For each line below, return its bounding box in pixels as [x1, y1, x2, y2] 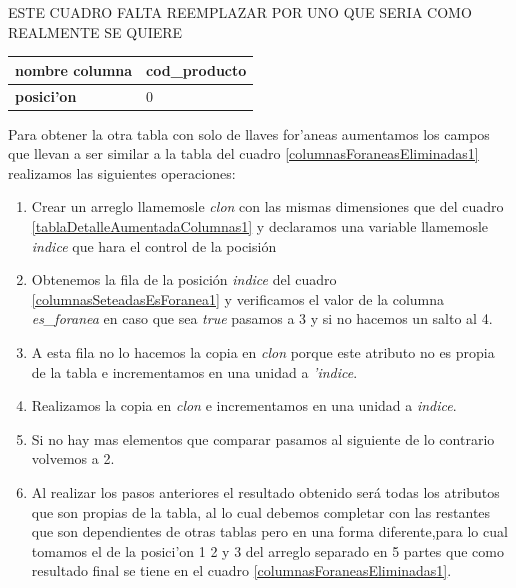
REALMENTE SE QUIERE [8, 21, 183, 42]
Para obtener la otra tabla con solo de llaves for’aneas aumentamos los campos [8, 123, 490, 144]
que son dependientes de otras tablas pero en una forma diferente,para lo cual [31, 521, 508, 542]
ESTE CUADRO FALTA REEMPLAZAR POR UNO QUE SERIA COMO [8, 2, 472, 22]
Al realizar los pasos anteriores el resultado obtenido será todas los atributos [31, 481, 500, 502]
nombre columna [15, 59, 133, 80]
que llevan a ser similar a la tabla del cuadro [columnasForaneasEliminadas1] [8, 143, 479, 164]
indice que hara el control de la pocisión [31, 235, 277, 256]
